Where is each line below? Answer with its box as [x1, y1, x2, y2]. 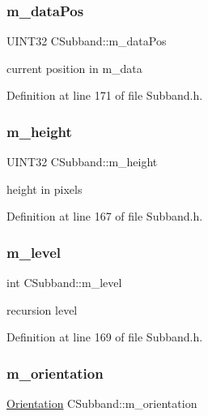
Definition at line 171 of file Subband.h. [6, 87, 203, 104]
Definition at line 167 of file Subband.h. [6, 208, 203, 225]
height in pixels [6, 180, 83, 197]
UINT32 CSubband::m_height [6, 153, 158, 170]
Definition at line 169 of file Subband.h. [6, 328, 203, 345]
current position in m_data [6, 59, 142, 76]
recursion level [6, 301, 78, 318]
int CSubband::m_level [6, 274, 122, 291]
